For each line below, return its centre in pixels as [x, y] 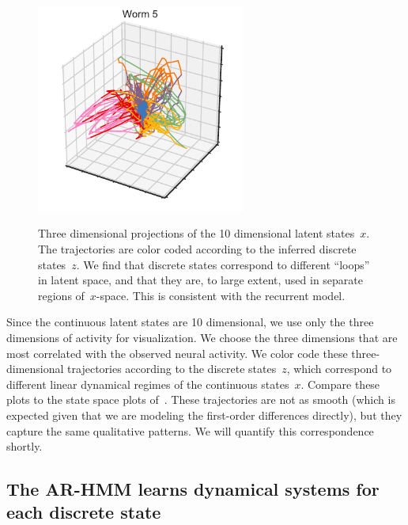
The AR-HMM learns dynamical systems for [193, 489]
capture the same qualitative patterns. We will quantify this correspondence [190, 430]
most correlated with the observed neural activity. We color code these [177, 353]
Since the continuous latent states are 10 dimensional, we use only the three [190, 322]
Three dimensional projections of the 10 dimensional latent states [196, 233]
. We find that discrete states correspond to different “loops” [223, 264]
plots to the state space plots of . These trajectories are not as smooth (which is [201, 399]
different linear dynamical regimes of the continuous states [148, 384]
